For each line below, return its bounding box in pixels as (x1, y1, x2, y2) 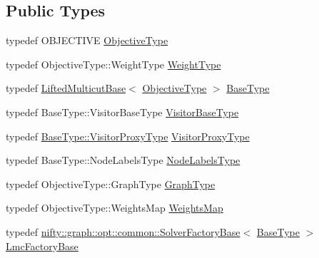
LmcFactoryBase (6, 238, 79, 253)
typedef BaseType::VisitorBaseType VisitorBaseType (6, 104, 239, 119)
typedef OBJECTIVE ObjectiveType (6, 33, 168, 48)
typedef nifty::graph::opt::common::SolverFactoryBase (6, 224, 240, 239)
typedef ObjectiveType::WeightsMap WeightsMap (6, 200, 223, 215)
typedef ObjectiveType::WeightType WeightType (6, 56, 221, 71)
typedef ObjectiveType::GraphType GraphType (6, 176, 216, 191)
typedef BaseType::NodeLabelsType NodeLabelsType (6, 153, 240, 167)
